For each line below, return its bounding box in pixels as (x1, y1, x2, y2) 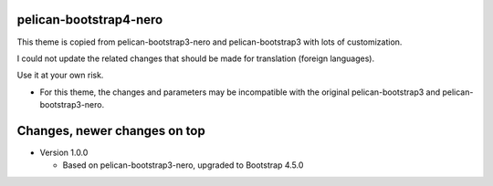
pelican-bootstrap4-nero (16, 12, 163, 27)
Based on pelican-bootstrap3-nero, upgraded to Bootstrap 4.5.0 (62, 160, 304, 170)
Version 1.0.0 (39, 147, 89, 158)
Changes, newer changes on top (16, 123, 205, 139)
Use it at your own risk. (16, 69, 104, 81)
